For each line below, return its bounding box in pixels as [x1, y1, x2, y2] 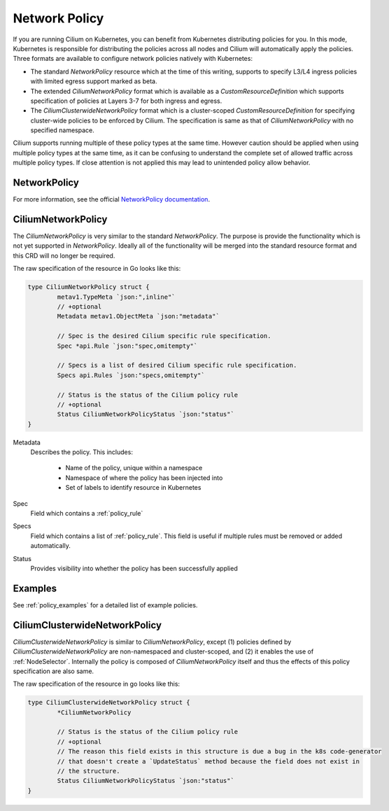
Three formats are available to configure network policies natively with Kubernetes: [13, 55, 253, 63]
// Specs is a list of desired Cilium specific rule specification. [57, 361, 297, 369]
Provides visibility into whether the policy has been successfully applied [30, 564, 238, 572]
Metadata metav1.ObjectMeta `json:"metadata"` [57, 312, 220, 320]
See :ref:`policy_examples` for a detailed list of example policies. [13, 600, 198, 609]
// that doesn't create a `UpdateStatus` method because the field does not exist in [57, 757, 360, 766]
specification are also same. [13, 667, 94, 675]
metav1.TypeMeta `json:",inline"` [57, 292, 176, 301]
